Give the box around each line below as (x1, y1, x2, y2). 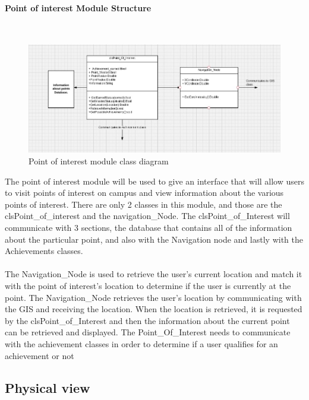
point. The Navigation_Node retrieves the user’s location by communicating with (5, 291, 302, 303)
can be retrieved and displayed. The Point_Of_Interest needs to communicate (5, 326, 291, 338)
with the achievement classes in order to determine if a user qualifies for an (5, 337, 278, 350)
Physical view (5, 378, 90, 396)
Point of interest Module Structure (5, 1, 152, 14)
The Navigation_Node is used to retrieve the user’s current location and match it (5, 268, 302, 280)
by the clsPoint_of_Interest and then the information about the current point (5, 314, 290, 326)
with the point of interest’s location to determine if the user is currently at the (5, 279, 291, 291)
